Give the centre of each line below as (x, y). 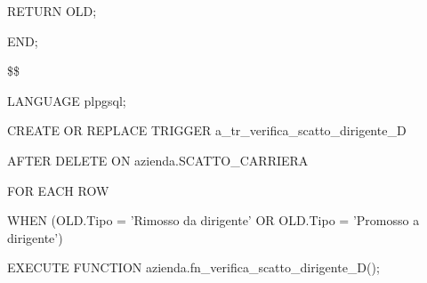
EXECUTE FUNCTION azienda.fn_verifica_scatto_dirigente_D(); (193, 267)
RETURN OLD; (52, 11)
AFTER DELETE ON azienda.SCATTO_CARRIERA (158, 160)
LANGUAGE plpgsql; (67, 100)
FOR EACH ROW (58, 190)
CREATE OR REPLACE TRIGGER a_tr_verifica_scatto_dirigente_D (207, 130)
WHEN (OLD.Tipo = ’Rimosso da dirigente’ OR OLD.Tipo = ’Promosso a (213, 220)
